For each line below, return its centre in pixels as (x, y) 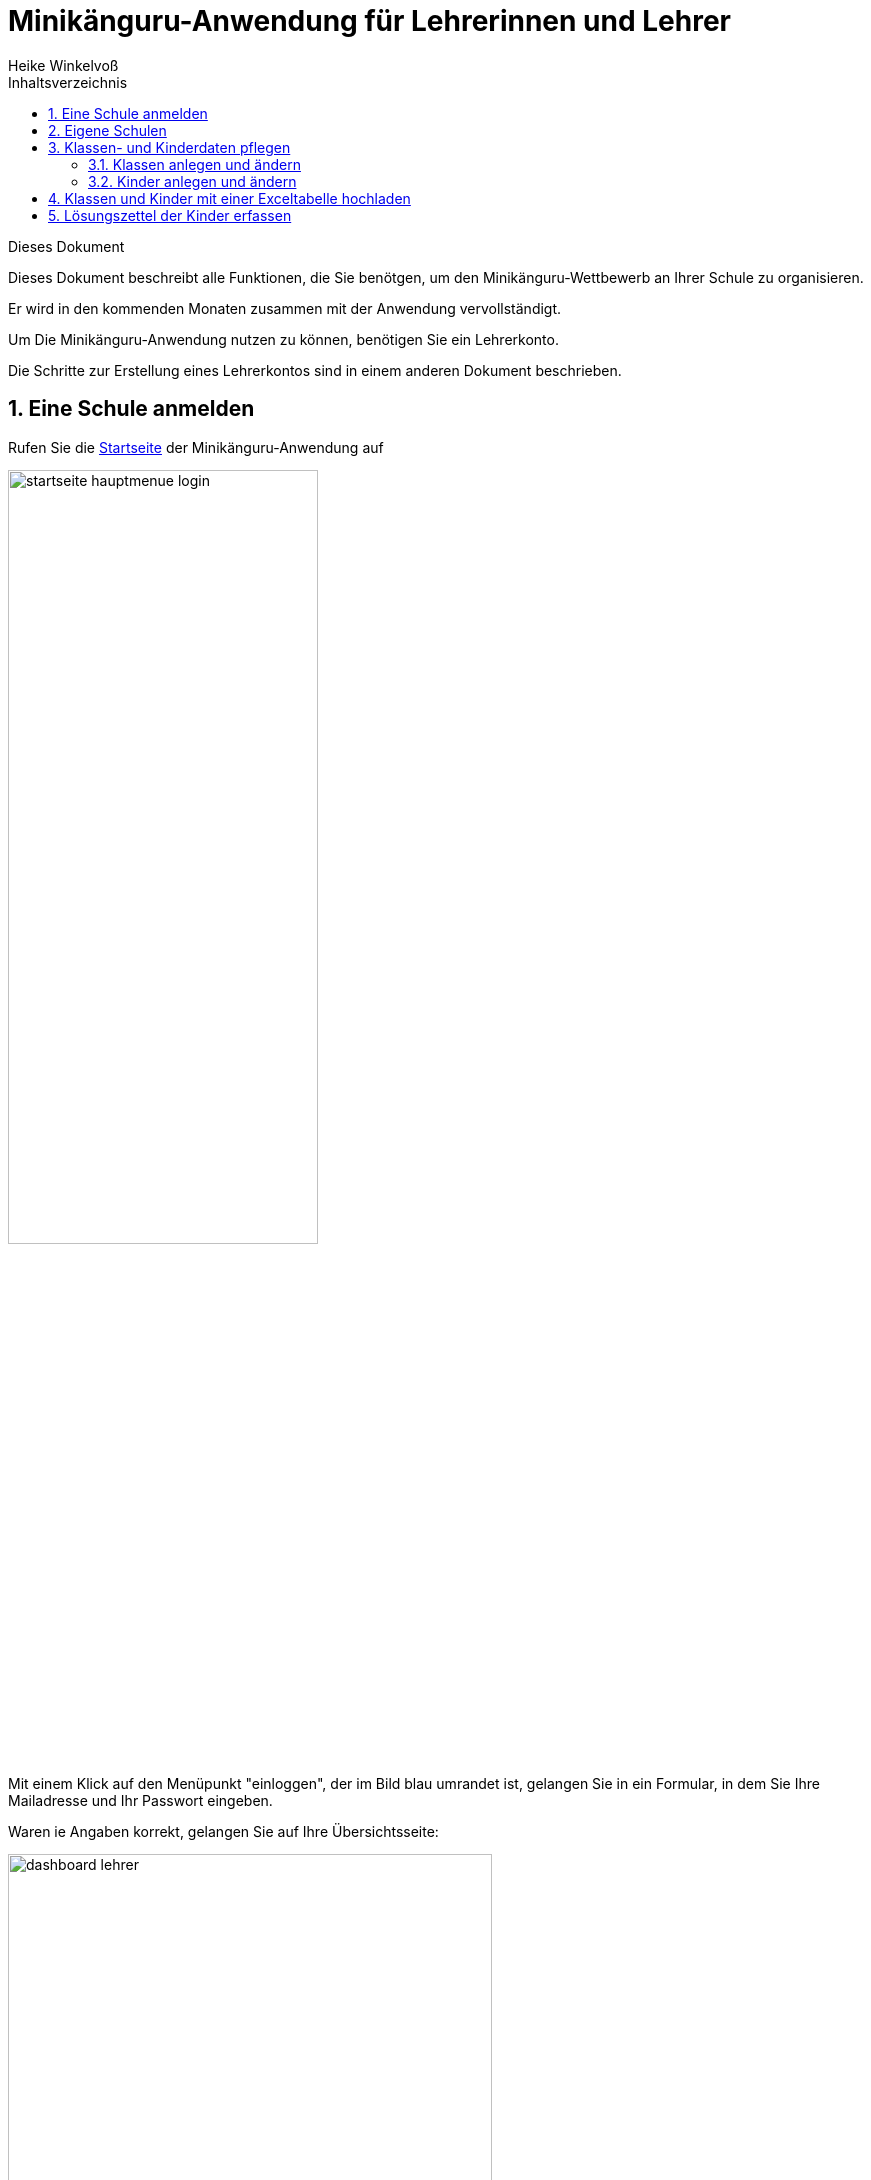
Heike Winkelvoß (63, 65)
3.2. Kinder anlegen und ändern (192, 181)
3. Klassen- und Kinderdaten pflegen (169, 147)
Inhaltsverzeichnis (68, 82)
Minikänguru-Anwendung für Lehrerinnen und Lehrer (369, 21)
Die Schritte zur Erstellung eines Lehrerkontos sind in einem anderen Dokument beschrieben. (315, 370)
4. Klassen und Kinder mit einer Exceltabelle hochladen (229, 198)
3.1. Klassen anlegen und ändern (194, 164)
